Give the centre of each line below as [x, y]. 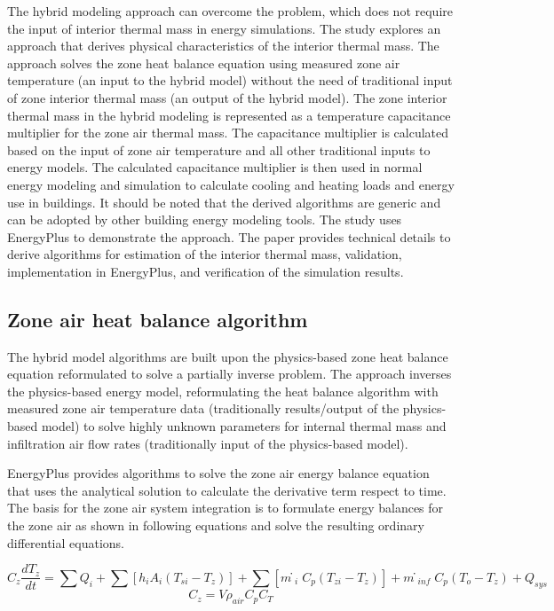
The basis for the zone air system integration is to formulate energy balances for [226, 508]
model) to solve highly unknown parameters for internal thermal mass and [244, 426]
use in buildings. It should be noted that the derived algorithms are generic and [224, 202]
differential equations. [66, 542]
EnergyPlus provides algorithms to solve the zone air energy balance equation [218, 473]
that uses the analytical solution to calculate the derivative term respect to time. [227, 490]
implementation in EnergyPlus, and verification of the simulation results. [206, 271]
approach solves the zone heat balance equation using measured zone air [204, 63]
